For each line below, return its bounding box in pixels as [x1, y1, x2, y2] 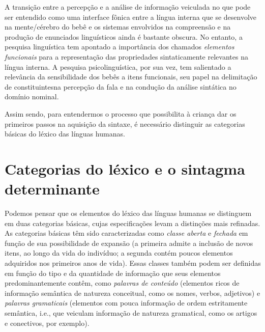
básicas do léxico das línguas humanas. [5, 128, 125, 139]
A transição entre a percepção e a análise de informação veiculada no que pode [5, 2, 251, 12]
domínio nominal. [5, 91, 59, 102]
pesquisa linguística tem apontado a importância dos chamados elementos [5, 41, 234, 52]
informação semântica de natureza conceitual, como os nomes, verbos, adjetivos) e [5, 287, 260, 298]
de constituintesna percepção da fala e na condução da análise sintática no [5, 81, 237, 92]
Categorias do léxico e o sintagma [5, 158, 245, 179]
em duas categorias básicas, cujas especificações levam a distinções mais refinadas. [5, 217, 260, 228]
